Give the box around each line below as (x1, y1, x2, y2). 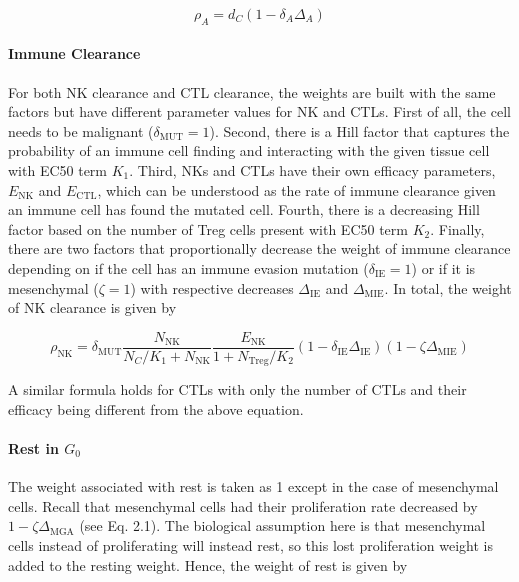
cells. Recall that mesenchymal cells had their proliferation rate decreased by (8, 495, 478, 516)
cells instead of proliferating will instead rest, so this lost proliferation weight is (8, 535, 493, 555)
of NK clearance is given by (8, 297, 177, 318)
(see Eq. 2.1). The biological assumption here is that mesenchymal (79, 515, 486, 536)
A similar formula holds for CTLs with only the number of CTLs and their (8, 379, 467, 400)
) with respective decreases (130, 277, 294, 298)
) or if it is (411, 257, 476, 278)
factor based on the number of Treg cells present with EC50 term (8, 218, 408, 239)
